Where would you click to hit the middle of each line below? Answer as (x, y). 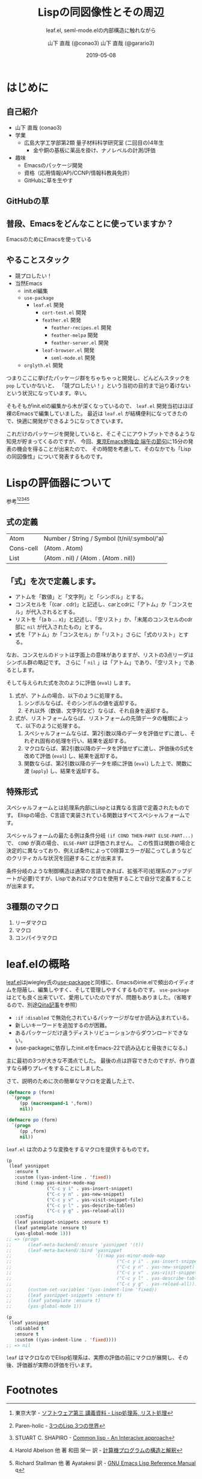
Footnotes (32, 1390)
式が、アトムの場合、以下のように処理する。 (70, 695)
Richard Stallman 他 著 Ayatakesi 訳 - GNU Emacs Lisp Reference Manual (106, 1463)
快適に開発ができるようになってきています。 (71, 421)
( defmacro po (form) (32, 1120)
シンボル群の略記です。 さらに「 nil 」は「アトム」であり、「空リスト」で (98, 662)
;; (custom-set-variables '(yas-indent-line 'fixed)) (82, 1290)
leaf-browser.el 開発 (68, 350)
